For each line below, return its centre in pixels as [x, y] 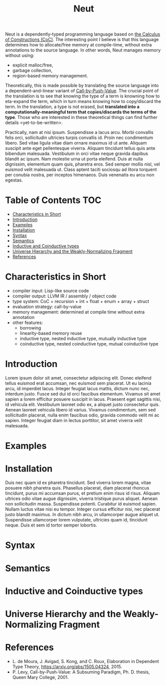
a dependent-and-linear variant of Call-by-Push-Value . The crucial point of [82, 91]
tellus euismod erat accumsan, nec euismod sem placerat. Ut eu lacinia [78, 383]
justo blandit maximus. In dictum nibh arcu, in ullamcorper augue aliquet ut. [82, 514]
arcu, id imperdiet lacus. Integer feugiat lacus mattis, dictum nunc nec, [78, 388]
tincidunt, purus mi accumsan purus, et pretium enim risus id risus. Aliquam [83, 493]
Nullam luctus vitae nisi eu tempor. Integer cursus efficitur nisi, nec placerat [83, 509]
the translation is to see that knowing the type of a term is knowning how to [83, 96]
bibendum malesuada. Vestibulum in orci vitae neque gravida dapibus [77, 153]
